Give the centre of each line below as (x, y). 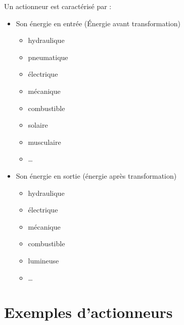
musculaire (44, 142)
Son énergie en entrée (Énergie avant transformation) (98, 23)
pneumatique (48, 57)
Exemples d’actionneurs (88, 312)
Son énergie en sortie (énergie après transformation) (96, 175)
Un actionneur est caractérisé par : (58, 6)
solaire (38, 125)
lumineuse (43, 260)
